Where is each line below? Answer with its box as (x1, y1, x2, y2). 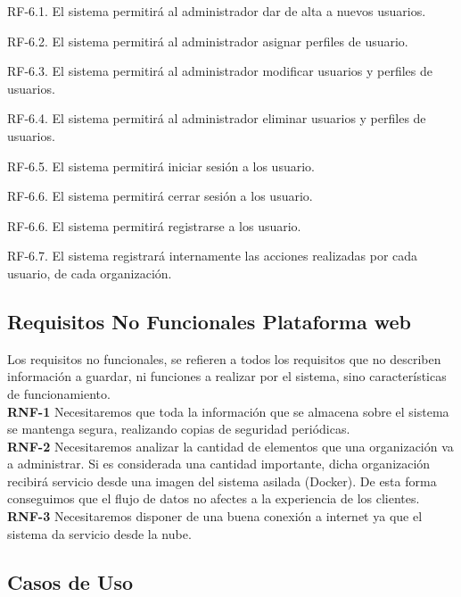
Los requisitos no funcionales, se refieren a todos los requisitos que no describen (7, 349, 441, 368)
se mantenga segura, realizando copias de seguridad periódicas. (7, 419, 350, 438)
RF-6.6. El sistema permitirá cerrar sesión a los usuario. (7, 187, 313, 205)
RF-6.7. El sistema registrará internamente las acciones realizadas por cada (7, 246, 418, 265)
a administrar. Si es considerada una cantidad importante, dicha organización (7, 454, 431, 473)
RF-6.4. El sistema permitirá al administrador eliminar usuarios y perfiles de (7, 109, 426, 128)
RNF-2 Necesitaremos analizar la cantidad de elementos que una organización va (7, 436, 454, 455)
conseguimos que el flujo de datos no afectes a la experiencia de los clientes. (7, 489, 420, 508)
